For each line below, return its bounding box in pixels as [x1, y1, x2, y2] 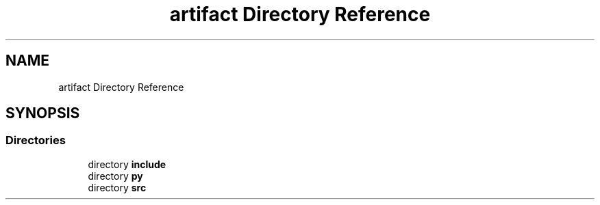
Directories [5, 133, 66, 148]
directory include [88, 158, 166, 170]
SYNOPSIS [5, 105, 80, 122]
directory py [88, 169, 143, 182]
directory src [88, 181, 147, 193]
